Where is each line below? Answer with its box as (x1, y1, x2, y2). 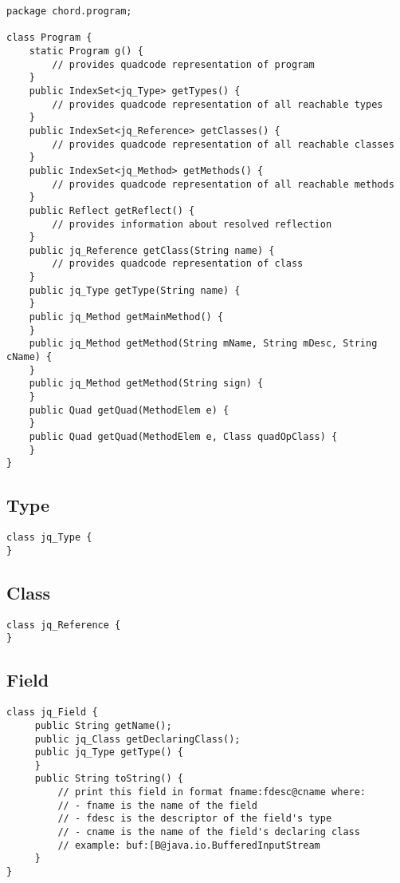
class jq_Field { (6, 707, 98, 719)
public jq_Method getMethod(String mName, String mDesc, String (29, 338, 378, 350)
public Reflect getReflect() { (29, 204, 195, 216)
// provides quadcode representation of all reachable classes (52, 138, 394, 150)
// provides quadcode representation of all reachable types (52, 98, 383, 110)
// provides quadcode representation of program (52, 58, 315, 70)
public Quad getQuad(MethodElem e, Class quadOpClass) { (29, 431, 338, 442)
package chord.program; (6, 6, 132, 17)
